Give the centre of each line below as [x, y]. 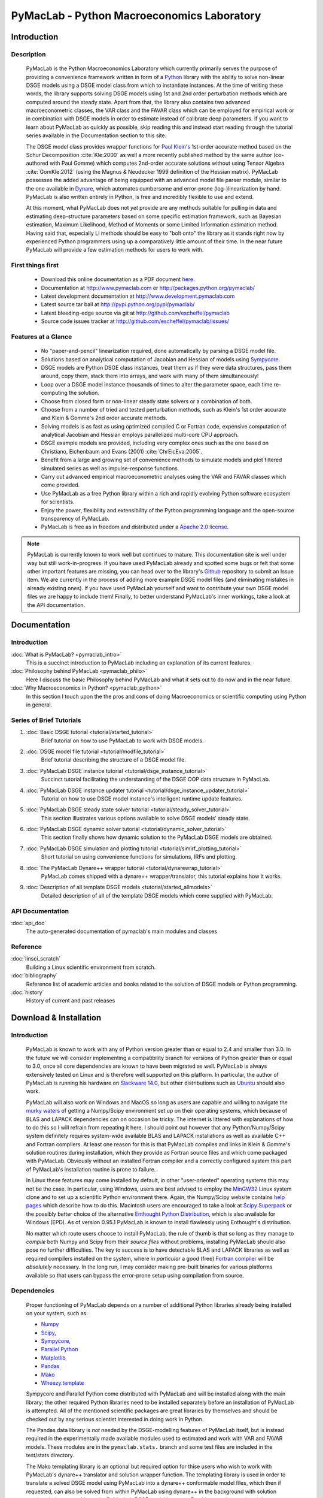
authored [37, 163]
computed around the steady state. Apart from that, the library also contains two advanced [138, 102]
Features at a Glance [42, 337]
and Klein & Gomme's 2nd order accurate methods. [104, 418]
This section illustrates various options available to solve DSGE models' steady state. [145, 818]
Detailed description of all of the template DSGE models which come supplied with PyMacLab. [157, 895]
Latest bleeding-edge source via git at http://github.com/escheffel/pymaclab [135, 313]
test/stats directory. [50, 1455]
